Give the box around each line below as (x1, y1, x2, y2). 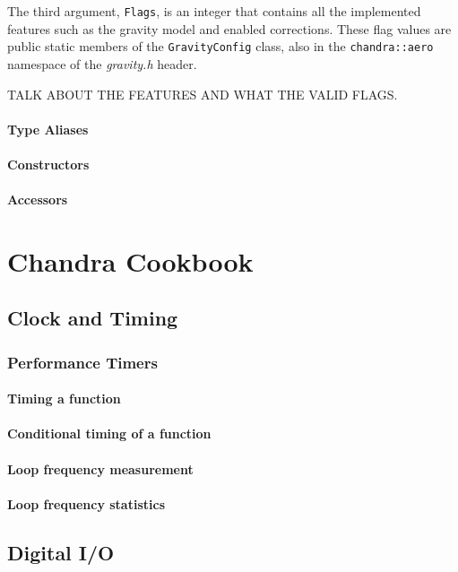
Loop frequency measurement (7, 459, 194, 478)
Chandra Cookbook (7, 242, 254, 279)
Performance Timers (7, 351, 158, 373)
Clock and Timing (7, 304, 178, 332)
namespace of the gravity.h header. (7, 54, 197, 73)
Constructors (7, 154, 90, 173)
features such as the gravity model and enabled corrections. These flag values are (7, 19, 452, 38)
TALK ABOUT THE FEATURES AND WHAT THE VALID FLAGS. (7, 84, 398, 103)
